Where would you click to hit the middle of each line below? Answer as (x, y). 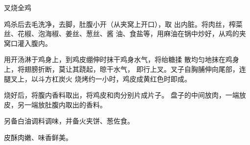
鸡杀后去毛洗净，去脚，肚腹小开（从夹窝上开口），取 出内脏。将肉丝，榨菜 (123, 24)
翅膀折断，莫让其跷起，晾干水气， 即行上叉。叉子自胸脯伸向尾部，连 (135, 69)
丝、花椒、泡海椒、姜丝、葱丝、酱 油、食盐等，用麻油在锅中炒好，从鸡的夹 (125, 33)
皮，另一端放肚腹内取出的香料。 (55, 104)
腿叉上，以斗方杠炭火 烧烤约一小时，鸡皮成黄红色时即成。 (98, 78)
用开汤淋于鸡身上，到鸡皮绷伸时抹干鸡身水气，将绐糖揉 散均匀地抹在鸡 (118, 59)
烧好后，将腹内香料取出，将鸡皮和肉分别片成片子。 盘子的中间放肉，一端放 (125, 95)
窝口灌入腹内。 (28, 43)
